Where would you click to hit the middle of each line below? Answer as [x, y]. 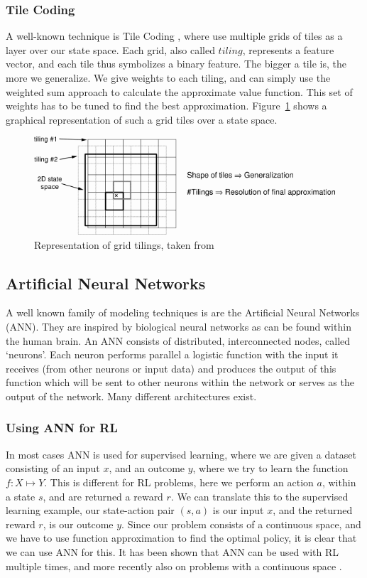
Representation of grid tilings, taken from [124, 244]
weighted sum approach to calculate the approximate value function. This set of [179, 91]
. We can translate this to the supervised [259, 496]
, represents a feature [288, 49]
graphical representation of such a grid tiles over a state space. [142, 119]
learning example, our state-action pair [90, 510]
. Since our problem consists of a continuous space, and [241, 524]
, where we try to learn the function [270, 468]
